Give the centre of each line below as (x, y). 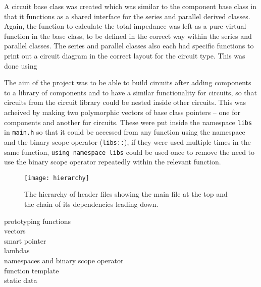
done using (21, 65)
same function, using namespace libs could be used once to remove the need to (129, 152)
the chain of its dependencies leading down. (91, 204)
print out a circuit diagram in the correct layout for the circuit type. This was (125, 55)
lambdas (17, 250)
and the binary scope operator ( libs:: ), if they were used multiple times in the (127, 141)
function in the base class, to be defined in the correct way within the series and (128, 36)
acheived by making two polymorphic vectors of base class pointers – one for (122, 112)
